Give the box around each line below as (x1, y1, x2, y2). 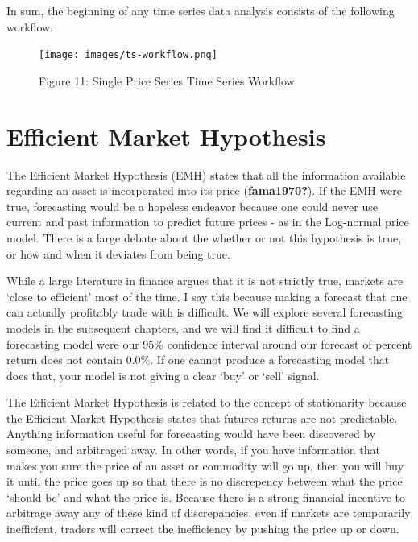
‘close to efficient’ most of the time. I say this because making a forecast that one (6, 288, 408, 304)
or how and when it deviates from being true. (6, 245, 230, 262)
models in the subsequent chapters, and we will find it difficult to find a (6, 319, 360, 336)
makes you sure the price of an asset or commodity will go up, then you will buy (6, 457, 404, 474)
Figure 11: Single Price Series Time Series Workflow (39, 72, 295, 89)
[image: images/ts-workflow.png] (39, 49, 217, 61)
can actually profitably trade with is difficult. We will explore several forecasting (6, 304, 403, 321)
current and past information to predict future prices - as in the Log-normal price (6, 213, 409, 230)
